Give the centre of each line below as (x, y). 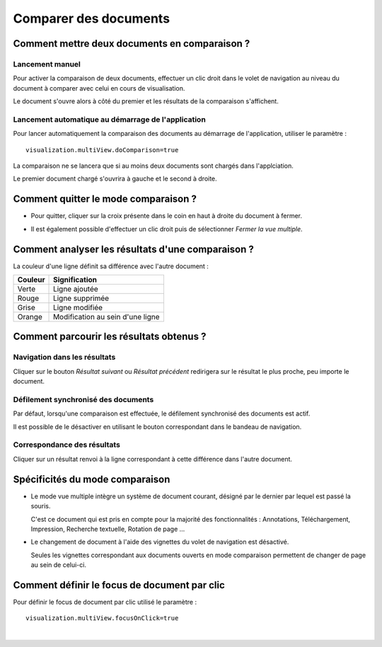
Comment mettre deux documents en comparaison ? (132, 44)
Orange (30, 317)
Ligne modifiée (78, 308)
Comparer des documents (91, 18)
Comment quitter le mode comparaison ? (105, 199)
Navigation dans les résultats (64, 357)
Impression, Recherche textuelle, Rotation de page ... (108, 529)
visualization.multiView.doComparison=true (102, 150)
